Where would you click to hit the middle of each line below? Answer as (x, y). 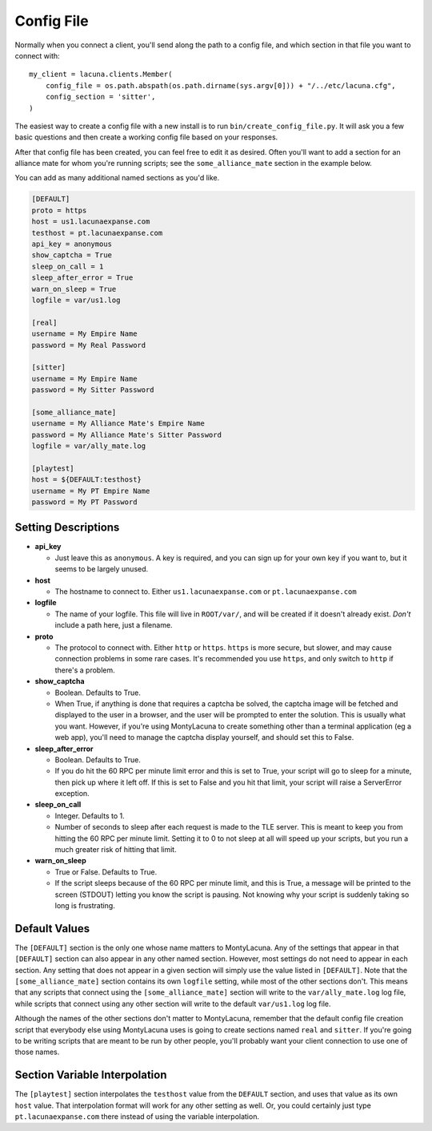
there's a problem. (85, 670)
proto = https (59, 210)
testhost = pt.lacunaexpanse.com (97, 233)
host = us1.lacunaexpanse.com (91, 222)
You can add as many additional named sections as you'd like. (117, 178)
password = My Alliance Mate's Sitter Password (126, 434)
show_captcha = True (72, 255)
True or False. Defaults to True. (106, 872)
